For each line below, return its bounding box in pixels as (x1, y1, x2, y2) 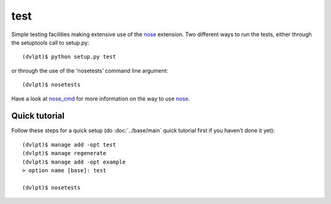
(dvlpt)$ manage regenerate (22, 150, 107, 157)
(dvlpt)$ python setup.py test (22, 53, 116, 61)
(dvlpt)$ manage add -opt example (22, 158, 126, 165)
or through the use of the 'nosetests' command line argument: (11, 67, 169, 74)
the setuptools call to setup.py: (11, 39, 89, 46)
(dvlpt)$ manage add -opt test (22, 141, 116, 148)
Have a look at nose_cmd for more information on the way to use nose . (11, 95, 190, 102)
